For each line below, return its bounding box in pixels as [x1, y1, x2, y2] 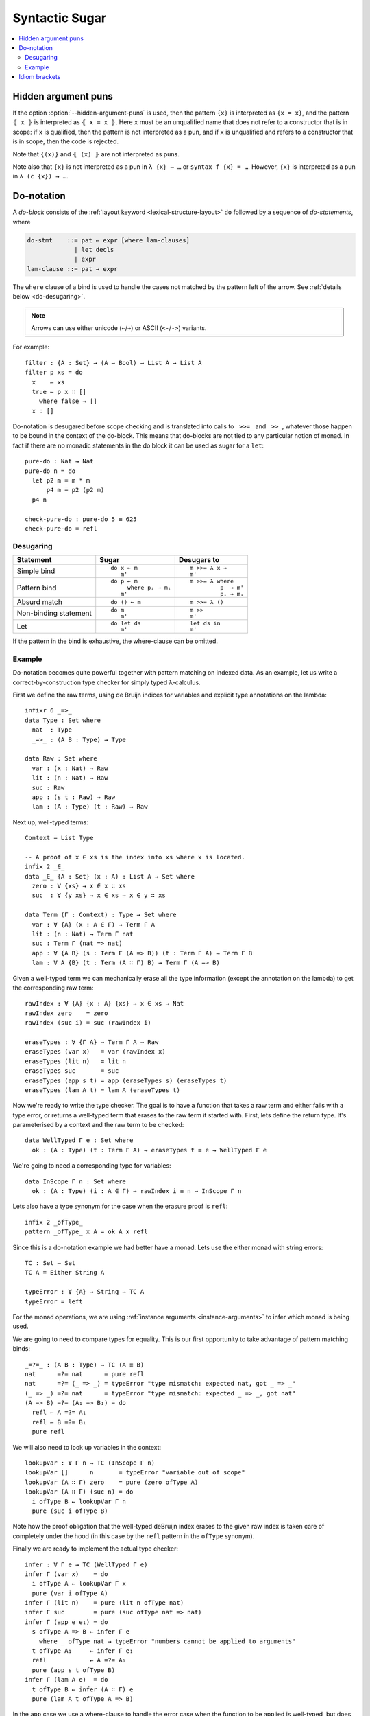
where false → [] [38, 397, 97, 405]
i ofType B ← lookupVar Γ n [32, 1497, 127, 1505]
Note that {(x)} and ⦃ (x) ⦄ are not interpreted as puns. [12, 150, 180, 158]
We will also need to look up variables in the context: [12, 1443, 162, 1451]
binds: [12, 1345, 31, 1353]
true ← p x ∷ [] [32, 388, 87, 395]
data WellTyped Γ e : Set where [25, 1137, 134, 1144]
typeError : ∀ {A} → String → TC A [25, 1288, 145, 1296]
